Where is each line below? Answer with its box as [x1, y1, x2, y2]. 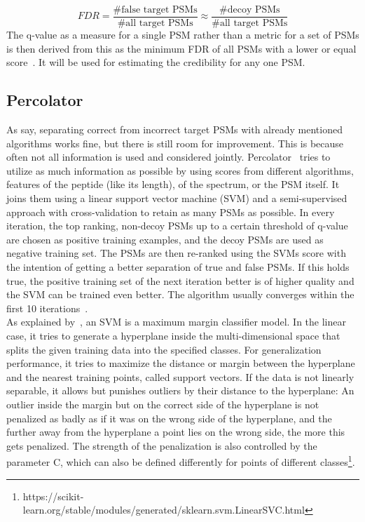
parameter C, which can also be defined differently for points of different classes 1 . [6, 453, 355, 469]
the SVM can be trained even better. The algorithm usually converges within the [6, 287, 354, 302]
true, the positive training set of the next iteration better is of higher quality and [6, 273, 354, 288]
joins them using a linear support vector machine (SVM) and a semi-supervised [6, 191, 347, 206]
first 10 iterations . [6, 300, 88, 315]
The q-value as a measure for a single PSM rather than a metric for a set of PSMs [6, 27, 359, 42]
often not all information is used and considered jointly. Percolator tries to [6, 149, 331, 164]
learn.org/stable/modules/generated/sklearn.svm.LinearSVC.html [22, 502, 305, 517]
